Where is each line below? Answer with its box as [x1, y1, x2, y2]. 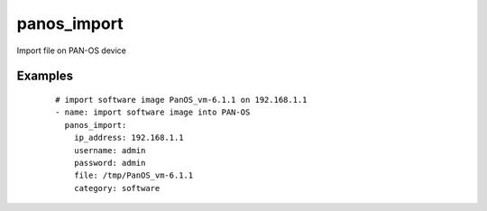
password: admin [73, 158, 146, 168]
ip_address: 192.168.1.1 [73, 133, 184, 143]
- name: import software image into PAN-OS [55, 107, 251, 117]
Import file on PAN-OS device [16, 45, 126, 56]
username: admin [73, 145, 146, 155]
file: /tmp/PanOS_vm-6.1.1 [73, 170, 194, 180]
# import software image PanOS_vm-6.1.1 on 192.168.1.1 [55, 95, 308, 105]
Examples [16, 69, 74, 84]
